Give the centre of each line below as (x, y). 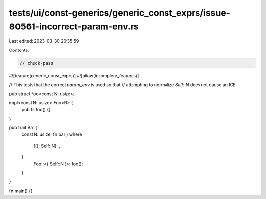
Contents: (19, 50)
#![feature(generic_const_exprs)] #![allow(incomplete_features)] (74, 75)
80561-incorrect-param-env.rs (74, 26)
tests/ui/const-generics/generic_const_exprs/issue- (119, 13)
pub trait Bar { (23, 128)
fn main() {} (21, 191)
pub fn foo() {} (36, 110)
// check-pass (36, 63)
